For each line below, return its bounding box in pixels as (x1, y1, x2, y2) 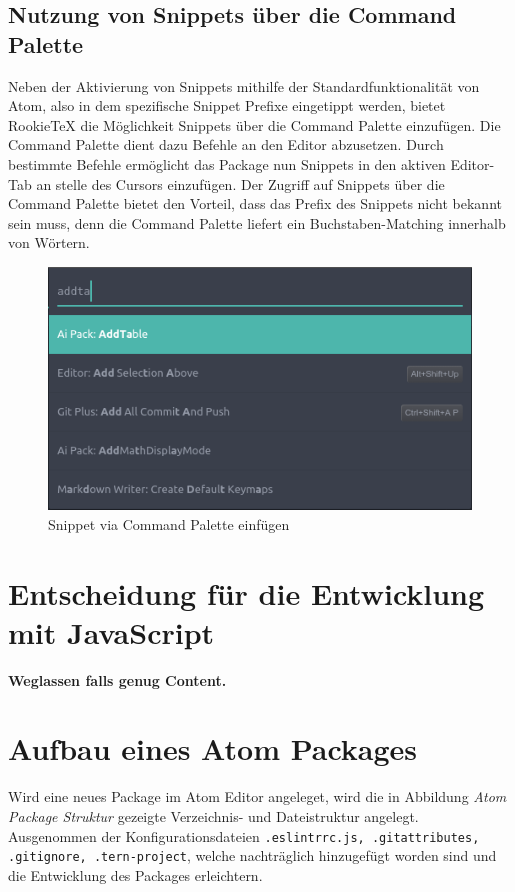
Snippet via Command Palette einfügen (48, 513, 290, 534)
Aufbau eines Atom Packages (8, 728, 418, 769)
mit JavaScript (8, 611, 215, 652)
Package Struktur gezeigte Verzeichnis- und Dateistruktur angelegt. (8, 806, 419, 826)
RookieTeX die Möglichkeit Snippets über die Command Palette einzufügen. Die (8, 114, 501, 135)
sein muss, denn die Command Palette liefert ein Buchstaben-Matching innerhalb (8, 212, 506, 233)
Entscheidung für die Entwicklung (8, 572, 485, 613)
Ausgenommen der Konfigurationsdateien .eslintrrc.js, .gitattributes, (8, 825, 480, 846)
